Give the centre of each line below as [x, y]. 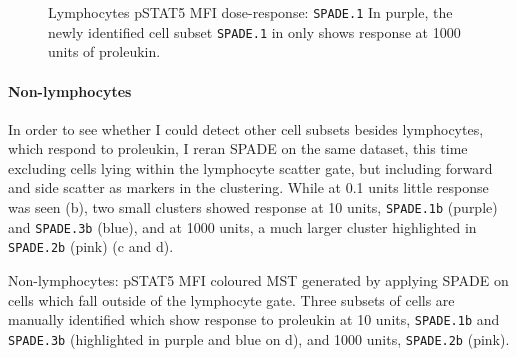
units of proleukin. [104, 51]
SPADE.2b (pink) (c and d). [91, 246]
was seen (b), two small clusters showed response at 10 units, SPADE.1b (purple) [253, 207]
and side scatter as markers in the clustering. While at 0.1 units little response [248, 187]
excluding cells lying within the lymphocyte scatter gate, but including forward [250, 167]
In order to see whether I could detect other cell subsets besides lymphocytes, [246, 128]
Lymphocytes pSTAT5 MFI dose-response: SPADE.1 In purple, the [250, 12]
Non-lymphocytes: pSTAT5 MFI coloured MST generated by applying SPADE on [258, 280]
